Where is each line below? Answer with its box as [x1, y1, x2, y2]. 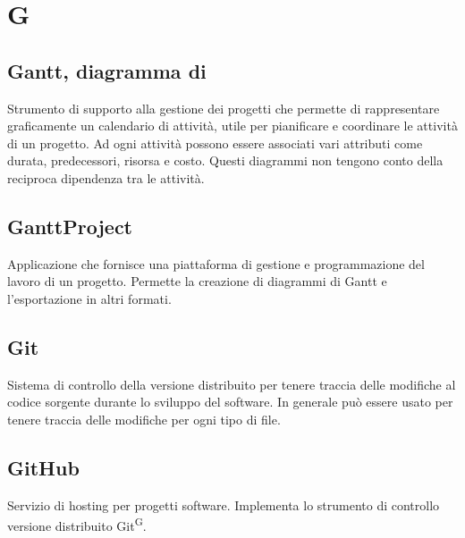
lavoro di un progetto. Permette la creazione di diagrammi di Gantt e [7, 272, 387, 290]
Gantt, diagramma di [7, 56, 207, 84]
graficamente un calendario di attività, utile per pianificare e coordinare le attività [7, 116, 458, 135]
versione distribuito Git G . [7, 514, 147, 534]
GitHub [7, 453, 80, 481]
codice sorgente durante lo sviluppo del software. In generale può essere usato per [7, 392, 453, 411]
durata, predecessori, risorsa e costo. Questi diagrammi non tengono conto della [7, 151, 444, 170]
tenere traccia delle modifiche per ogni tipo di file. [7, 409, 281, 428]
